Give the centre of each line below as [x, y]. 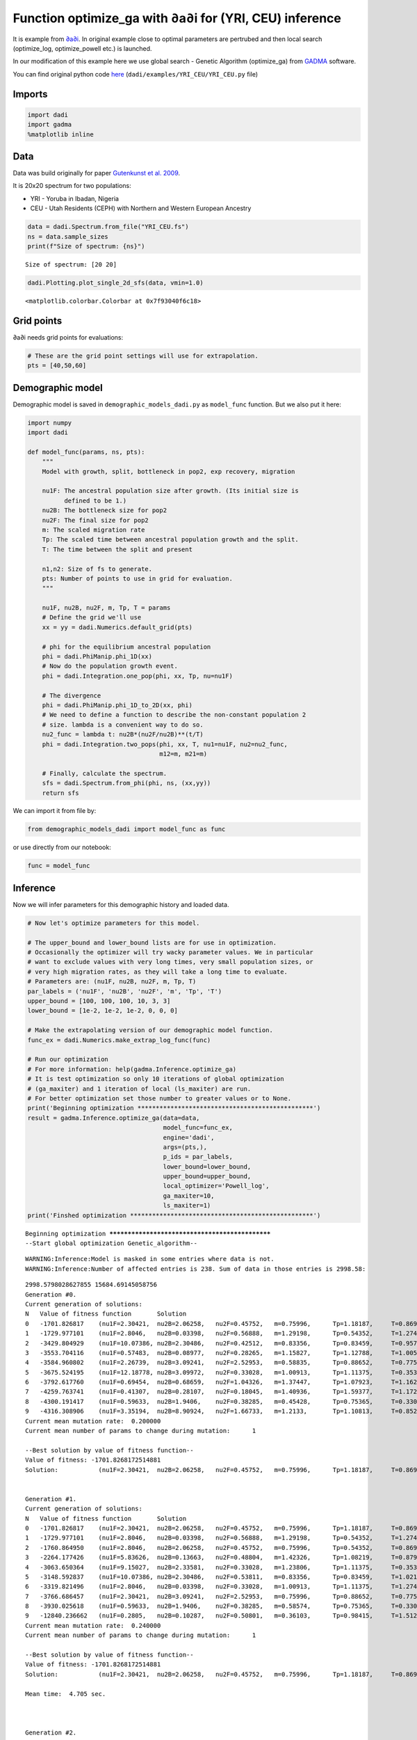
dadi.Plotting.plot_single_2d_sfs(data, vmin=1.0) [116, 283]
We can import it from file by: [55, 811]
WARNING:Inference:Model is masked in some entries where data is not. [150, 1259]
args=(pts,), [185, 1147]
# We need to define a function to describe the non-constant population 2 [174, 715]
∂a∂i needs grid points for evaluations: [68, 337]
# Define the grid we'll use [92, 617]
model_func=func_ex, [198, 1128]
